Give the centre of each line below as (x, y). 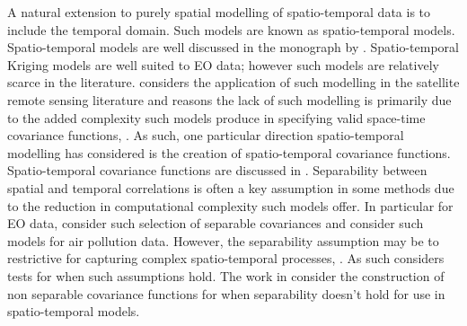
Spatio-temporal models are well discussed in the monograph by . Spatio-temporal (233, 47)
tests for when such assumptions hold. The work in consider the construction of (226, 275)
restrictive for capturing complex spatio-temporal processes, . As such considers (226, 258)
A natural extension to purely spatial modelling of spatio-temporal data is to (219, 12)
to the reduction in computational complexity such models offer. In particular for (230, 205)
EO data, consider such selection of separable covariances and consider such (216, 223)
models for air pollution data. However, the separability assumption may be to (223, 240)
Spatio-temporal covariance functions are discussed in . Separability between (217, 170)
